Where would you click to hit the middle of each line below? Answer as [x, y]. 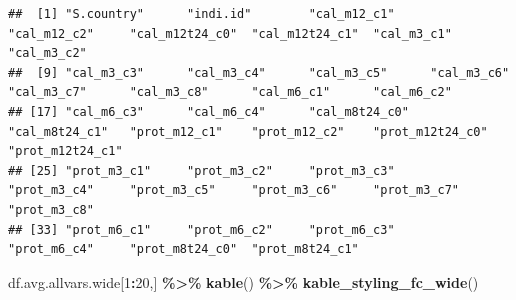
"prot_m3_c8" [51, 209]
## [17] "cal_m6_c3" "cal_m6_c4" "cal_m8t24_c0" [208, 111]
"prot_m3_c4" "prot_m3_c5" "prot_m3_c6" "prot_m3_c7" [234, 190]
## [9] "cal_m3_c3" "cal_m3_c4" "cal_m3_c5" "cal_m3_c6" [259, 72]
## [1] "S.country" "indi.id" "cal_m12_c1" [201, 14]
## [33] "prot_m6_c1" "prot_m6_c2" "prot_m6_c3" [201, 229]
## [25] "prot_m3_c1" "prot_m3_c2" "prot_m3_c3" [201, 170]
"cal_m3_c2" [47, 53]
